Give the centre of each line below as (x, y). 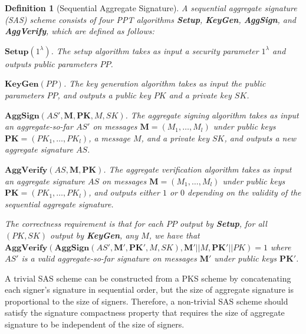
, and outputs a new (260, 138)
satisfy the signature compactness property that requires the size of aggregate (145, 312)
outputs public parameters (51, 63)
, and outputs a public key (104, 95)
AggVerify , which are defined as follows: (80, 31)
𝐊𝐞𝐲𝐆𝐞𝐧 (22, 85)
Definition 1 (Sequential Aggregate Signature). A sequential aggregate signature (151, 8)
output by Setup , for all (223, 224)
